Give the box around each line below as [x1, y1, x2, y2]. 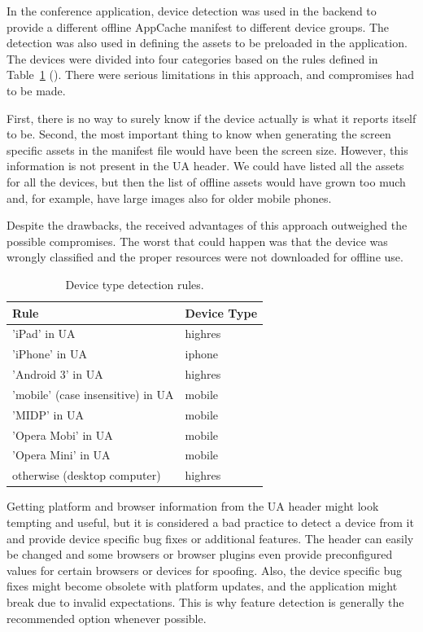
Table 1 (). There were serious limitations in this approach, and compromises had [7, 66, 415, 83]
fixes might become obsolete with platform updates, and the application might [7, 577, 398, 595]
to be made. [7, 81, 66, 99]
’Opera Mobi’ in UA [12, 426, 113, 443]
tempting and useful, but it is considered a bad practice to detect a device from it [7, 513, 414, 530]
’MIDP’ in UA [12, 406, 84, 423]
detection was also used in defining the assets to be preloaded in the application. [7, 34, 408, 51]
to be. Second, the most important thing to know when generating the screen [7, 125, 391, 143]
